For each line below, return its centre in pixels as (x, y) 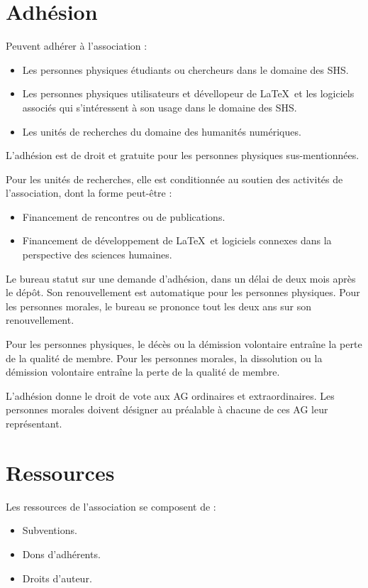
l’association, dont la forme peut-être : (89, 193)
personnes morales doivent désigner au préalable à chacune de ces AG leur (167, 409)
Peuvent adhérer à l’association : (77, 46)
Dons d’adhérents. (61, 554)
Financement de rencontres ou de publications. (124, 216)
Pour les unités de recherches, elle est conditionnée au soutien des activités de (174, 179)
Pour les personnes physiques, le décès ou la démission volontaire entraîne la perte (184, 344)
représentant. (34, 423)
